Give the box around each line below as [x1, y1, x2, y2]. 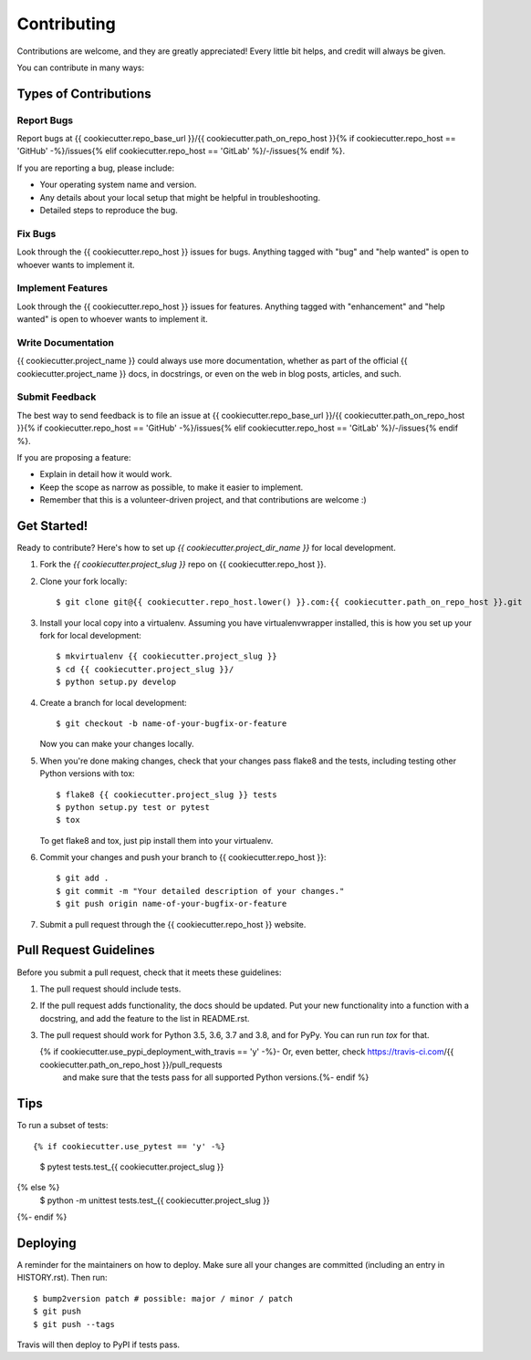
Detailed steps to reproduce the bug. [39, 205, 178, 216]
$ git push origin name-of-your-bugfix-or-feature [56, 898, 287, 909]
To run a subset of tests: [16, 1120, 109, 1131]
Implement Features [16, 282, 109, 295]
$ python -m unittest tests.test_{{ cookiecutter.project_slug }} [39, 1195, 271, 1206]
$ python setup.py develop [56, 677, 177, 688]
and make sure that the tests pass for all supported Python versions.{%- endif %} [62, 1072, 370, 1083]
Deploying [16, 1235, 77, 1251]
